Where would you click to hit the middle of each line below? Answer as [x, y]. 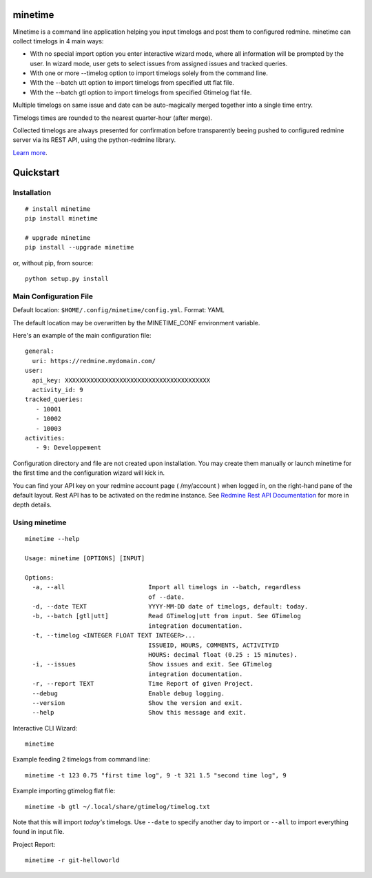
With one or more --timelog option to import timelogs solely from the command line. [149, 73]
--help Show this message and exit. [139, 713]
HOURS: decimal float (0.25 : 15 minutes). [223, 654]
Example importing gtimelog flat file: [64, 791]
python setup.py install [67, 279]
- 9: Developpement [69, 448]
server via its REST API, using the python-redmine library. [94, 140]
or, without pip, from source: [53, 263]
